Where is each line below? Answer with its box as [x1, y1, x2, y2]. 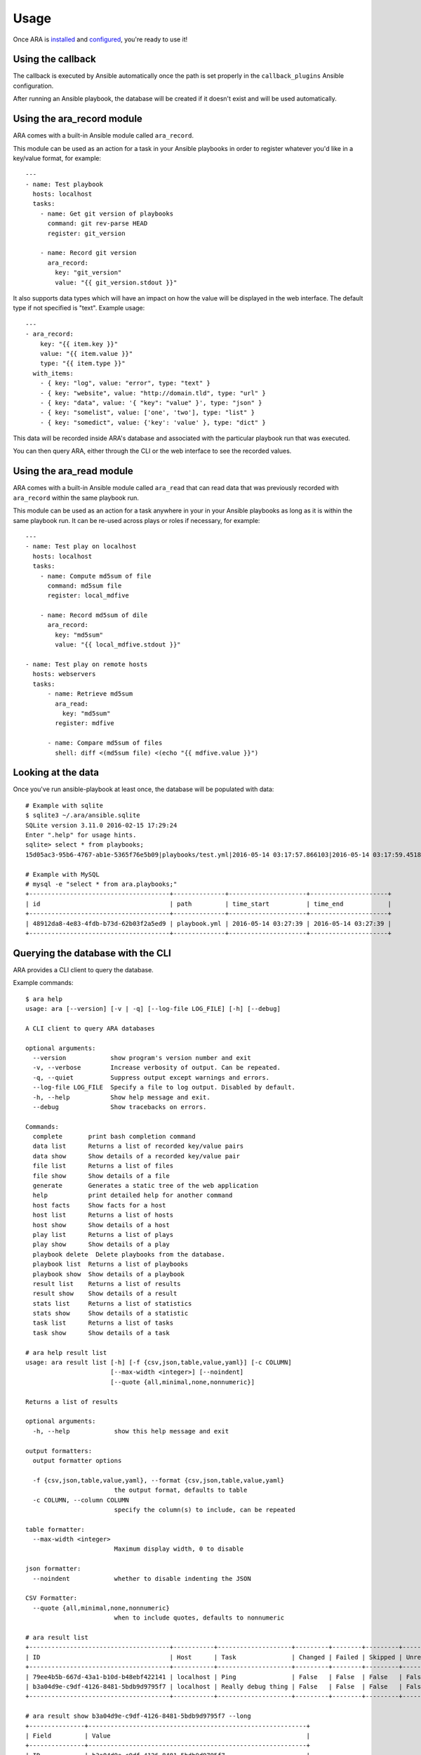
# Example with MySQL [25, 870, 100, 878]
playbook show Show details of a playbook [32, 1270, 185, 1278]
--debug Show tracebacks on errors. [32, 1103, 207, 1111]
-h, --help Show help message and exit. [32, 1093, 210, 1101]
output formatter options [32, 1457, 122, 1464]
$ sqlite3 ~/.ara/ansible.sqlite [25, 812, 140, 819]
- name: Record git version [39, 249, 137, 257]
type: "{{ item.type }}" [39, 359, 126, 368]
